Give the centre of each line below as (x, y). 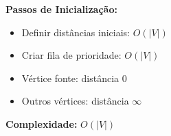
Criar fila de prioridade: (71, 55)
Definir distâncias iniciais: (76, 32)
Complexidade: (42, 123)
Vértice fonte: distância (70, 78)
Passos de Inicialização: (61, 9)
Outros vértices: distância (75, 101)
